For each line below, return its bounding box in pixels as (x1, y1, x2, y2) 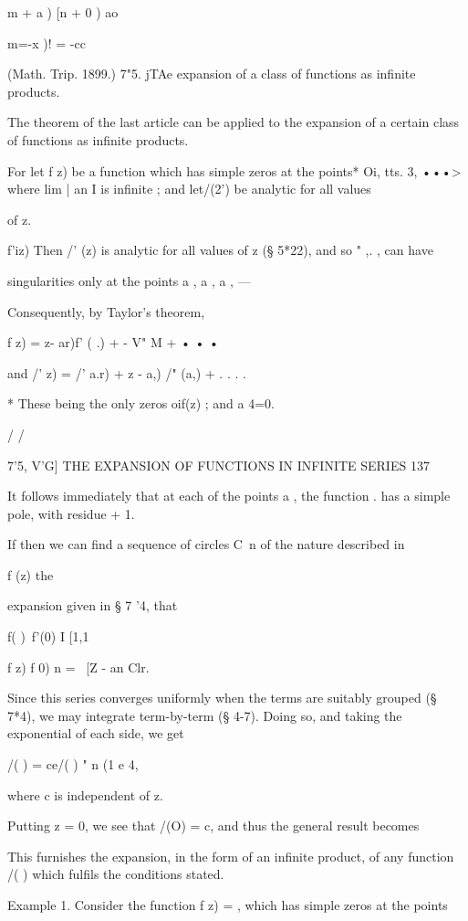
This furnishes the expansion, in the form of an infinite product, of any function (7, 846, 454, 865)
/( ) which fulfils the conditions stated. (7, 864, 224, 884)
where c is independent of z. (7, 785, 163, 804)
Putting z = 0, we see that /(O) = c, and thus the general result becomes (7, 816, 420, 835)
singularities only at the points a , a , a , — (7, 270, 251, 290)
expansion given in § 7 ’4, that (7, 596, 178, 615)
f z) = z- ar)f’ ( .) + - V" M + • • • (7, 333, 219, 352)
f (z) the (7, 565, 54, 584)
